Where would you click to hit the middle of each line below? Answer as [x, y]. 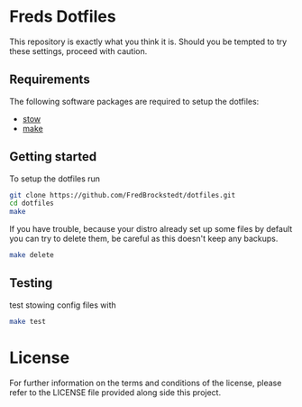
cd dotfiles [32, 203]
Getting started [53, 157]
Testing [31, 283]
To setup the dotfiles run [55, 179]
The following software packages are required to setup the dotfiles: [134, 101]
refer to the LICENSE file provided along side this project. [115, 392]
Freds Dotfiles [63, 17]
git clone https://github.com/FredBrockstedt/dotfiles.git [123, 195]
